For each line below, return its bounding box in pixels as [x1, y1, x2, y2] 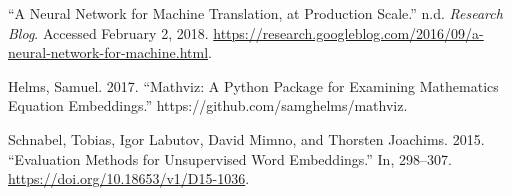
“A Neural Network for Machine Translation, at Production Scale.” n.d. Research [8, 3, 503, 23]
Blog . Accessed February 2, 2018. [8, 22, 209, 43]
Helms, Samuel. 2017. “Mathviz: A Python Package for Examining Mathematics [8, 75, 499, 96]
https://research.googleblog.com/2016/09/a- [213, 22, 484, 43]
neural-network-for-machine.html [8, 42, 209, 63]
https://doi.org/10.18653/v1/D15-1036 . [8, 168, 250, 189]
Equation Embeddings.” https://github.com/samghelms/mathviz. [8, 95, 408, 116]
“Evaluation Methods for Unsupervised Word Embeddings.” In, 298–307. [8, 148, 452, 169]
